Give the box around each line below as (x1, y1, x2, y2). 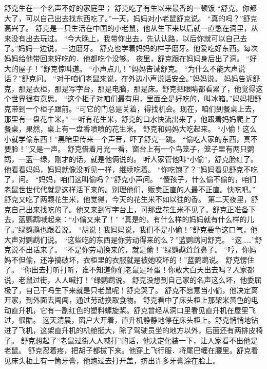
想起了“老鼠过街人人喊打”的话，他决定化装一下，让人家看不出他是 (35, 335, 258, 345)
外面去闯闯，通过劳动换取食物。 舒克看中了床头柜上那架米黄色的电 (32, 294, 258, 305)
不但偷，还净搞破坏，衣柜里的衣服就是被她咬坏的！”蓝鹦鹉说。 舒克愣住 (11, 254, 255, 265)
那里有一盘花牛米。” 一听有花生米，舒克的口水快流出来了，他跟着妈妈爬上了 (4, 113, 258, 124)
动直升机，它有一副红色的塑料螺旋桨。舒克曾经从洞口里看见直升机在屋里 (4, 304, 249, 315)
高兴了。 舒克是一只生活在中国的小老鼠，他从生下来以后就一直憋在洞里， (4, 23, 251, 33)
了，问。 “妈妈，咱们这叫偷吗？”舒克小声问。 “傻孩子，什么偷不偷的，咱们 (4, 174, 257, 184)
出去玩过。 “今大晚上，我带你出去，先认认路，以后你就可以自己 (25, 32, 240, 43)
